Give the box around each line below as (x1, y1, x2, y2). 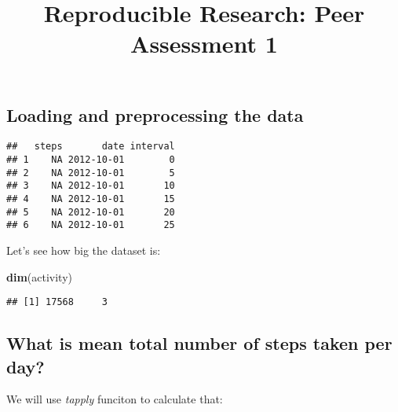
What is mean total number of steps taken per (6, 331, 393, 355)
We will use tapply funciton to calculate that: (6, 391, 223, 407)
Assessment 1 (130, 28, 278, 60)
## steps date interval (6, 141, 175, 153)
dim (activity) (6, 268, 73, 285)
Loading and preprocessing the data (6, 102, 304, 127)
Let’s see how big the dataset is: (6, 241, 161, 258)
